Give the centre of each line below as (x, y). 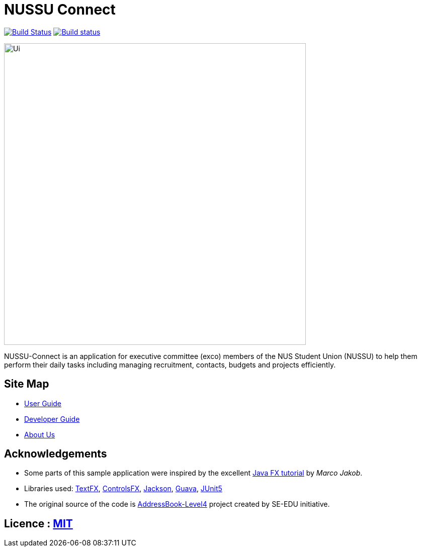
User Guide (43, 403)
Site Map (27, 384)
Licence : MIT (38, 523)
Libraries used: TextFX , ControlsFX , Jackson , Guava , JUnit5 (123, 489)
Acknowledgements (56, 454)
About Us (40, 434)
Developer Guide (52, 419)
